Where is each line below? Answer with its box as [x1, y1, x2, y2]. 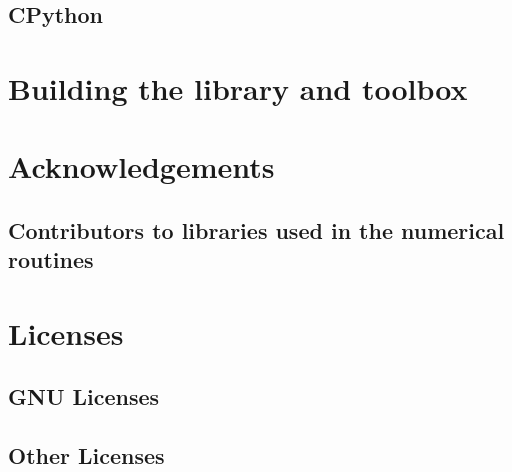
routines [8, 244, 94, 275]
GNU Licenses [8, 381, 160, 412]
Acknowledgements [8, 146, 275, 187]
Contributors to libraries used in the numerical [8, 214, 505, 245]
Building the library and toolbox [8, 67, 468, 108]
